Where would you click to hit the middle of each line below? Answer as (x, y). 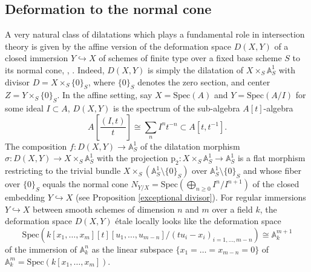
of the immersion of (41, 249)
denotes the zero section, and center (204, 81)
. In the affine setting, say (105, 95)
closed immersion (37, 58)
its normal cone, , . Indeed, (55, 69)
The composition (36, 146)
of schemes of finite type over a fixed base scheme (190, 58)
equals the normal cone (85, 184)
